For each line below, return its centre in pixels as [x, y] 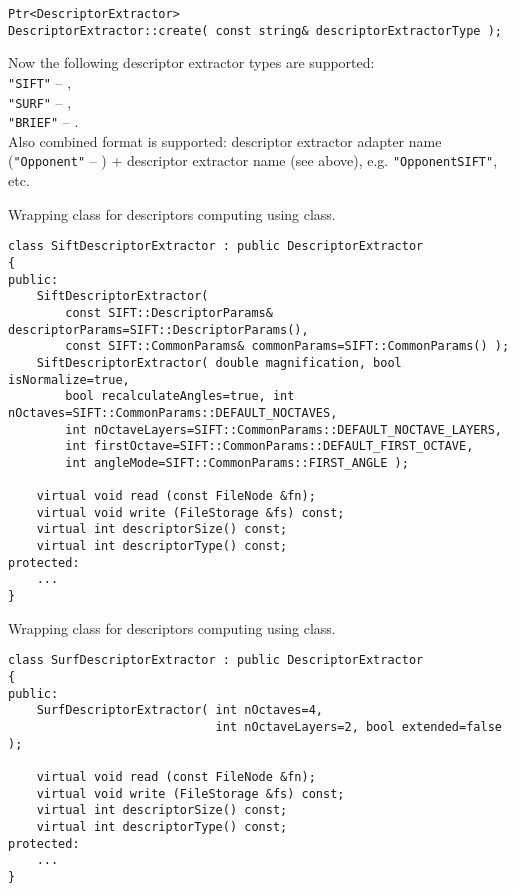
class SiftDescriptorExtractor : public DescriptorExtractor [216, 246]
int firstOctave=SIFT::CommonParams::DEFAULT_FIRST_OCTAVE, [269, 446]
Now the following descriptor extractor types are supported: [191, 62]
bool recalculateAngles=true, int [180, 396]
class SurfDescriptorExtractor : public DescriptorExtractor [216, 660]
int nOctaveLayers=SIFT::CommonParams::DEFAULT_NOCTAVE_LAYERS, [283, 429]
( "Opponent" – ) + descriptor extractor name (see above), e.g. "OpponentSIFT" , [253, 160]
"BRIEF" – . [43, 121]
